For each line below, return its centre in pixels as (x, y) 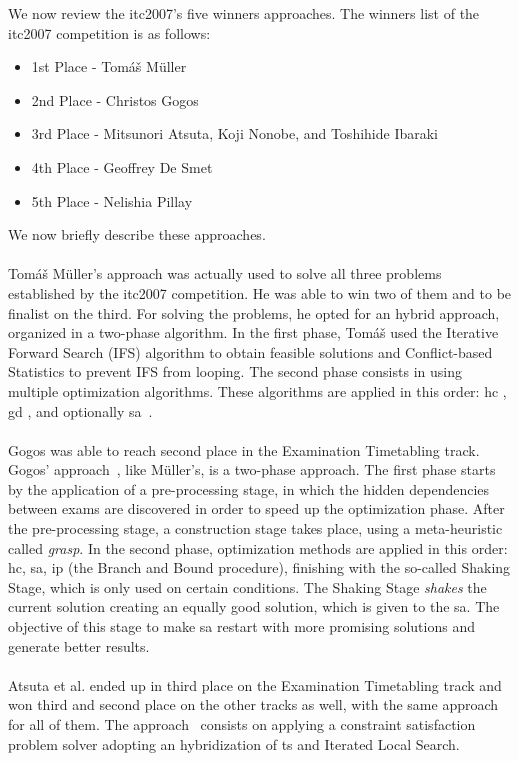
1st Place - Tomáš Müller (109, 66)
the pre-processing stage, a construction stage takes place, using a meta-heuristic (255, 528)
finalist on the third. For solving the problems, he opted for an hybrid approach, (254, 312)
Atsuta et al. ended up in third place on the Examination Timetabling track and (255, 684)
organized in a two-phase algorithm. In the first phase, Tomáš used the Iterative (253, 332)
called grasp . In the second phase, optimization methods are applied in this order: (258, 547)
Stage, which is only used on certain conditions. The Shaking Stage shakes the (247, 586)
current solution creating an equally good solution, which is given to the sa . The (254, 606)
